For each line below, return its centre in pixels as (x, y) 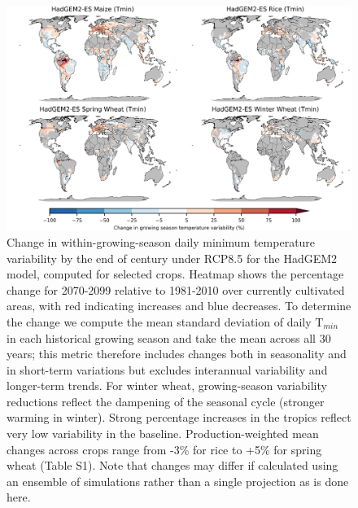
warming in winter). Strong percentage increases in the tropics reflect (179, 417)
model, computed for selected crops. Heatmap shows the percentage (175, 274)
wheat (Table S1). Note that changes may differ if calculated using (172, 465)
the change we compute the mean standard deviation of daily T (165, 321)
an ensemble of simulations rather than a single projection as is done (178, 481)
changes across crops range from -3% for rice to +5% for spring (164, 449)
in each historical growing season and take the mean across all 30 (169, 337)
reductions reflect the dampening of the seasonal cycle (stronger (166, 401)
